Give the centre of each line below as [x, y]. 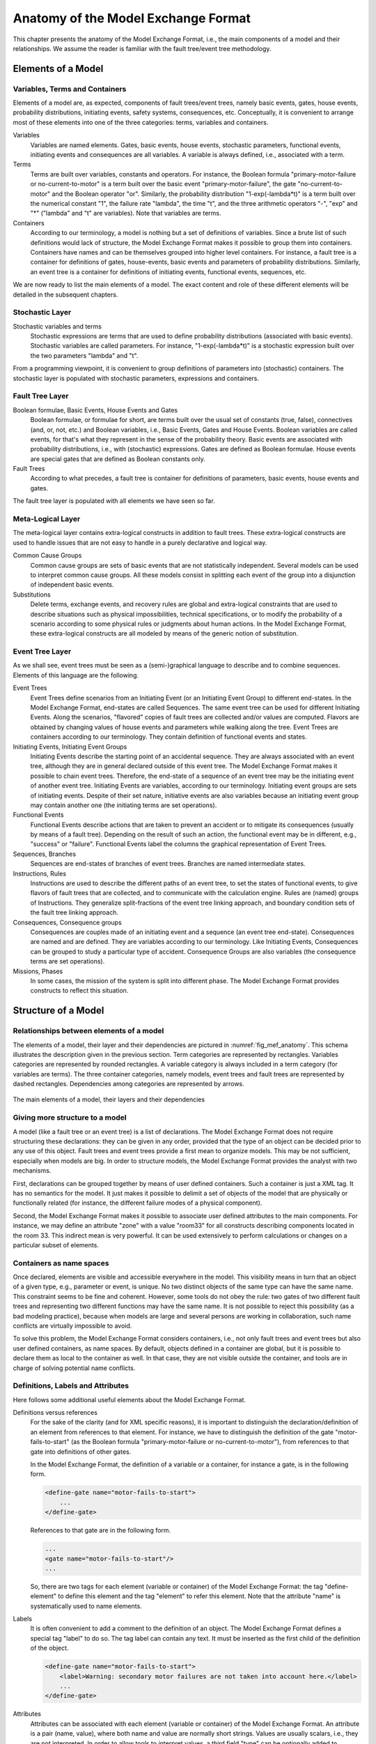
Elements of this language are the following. [76, 675]
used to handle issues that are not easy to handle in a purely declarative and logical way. [140, 542]
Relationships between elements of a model [88, 1031]
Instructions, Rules [39, 873]
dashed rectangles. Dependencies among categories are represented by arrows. [129, 1084]
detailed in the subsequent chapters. [65, 294]
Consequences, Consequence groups [67, 922]
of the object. [49, 1648]
